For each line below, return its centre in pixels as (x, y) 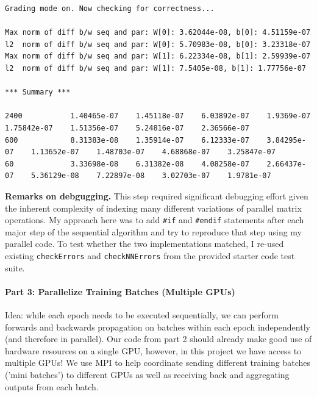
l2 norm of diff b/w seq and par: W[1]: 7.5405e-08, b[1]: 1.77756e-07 (155, 68)
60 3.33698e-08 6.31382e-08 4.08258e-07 (127, 164)
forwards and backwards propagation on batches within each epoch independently (158, 327)
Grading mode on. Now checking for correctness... (110, 9)
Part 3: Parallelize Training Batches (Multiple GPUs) (120, 291)
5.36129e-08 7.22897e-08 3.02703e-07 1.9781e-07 (151, 176)
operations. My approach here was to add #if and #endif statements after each (155, 220)
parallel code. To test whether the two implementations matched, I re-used (144, 244)
